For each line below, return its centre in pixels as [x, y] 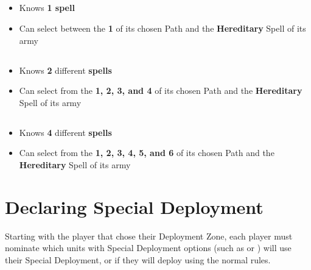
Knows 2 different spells [65, 70]
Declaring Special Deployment [134, 206]
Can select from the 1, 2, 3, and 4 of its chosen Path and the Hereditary [161, 91]
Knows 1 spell [47, 8]
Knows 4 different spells [65, 132]
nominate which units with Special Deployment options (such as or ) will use [148, 248]
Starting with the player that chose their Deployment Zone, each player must [149, 236]
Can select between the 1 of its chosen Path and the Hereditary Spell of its [162, 28]
